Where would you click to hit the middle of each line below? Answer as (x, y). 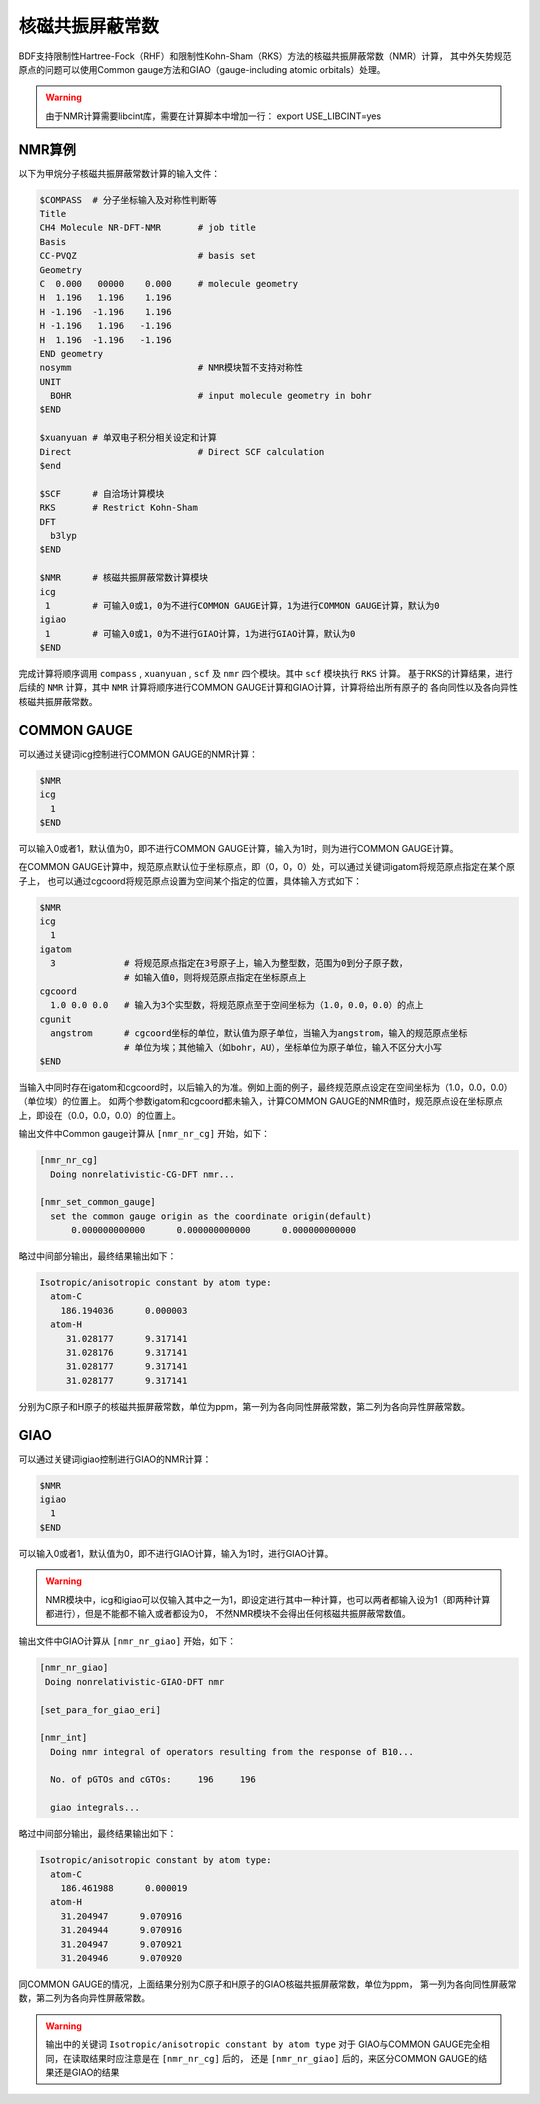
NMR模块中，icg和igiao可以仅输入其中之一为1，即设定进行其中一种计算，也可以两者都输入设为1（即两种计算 (268, 1599)
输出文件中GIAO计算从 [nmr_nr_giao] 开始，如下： (127, 1641)
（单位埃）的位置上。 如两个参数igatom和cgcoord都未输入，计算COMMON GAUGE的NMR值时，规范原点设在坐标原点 (261, 1101)
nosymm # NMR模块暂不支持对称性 (171, 368)
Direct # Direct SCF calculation (182, 451)
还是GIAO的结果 (86, 2072)
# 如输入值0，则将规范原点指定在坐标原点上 (215, 977)
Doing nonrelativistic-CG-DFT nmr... (142, 1174)
